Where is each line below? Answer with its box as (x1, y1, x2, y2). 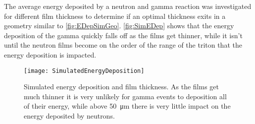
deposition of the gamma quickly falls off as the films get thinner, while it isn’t (4, 30, 243, 40)
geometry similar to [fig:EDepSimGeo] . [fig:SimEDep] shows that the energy (4, 20, 234, 31)
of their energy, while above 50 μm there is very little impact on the (24, 101, 231, 111)
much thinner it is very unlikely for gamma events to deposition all (24, 91, 227, 101)
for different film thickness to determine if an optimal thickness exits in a (4, 10, 226, 21)
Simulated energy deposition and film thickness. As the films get (24, 81, 219, 92)
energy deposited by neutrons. (24, 111, 115, 121)
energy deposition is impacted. (4, 49, 97, 60)
